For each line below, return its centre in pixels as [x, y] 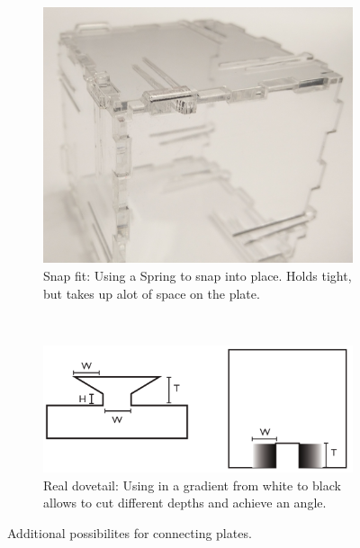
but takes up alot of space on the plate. [152, 293]
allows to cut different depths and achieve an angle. [185, 503]
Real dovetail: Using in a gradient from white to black [192, 485]
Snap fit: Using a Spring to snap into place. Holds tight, [198, 276]
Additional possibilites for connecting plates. [130, 533]
